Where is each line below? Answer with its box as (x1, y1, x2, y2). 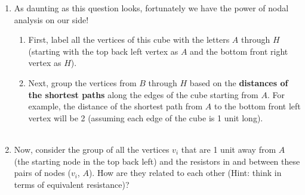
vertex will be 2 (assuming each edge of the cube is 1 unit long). (28, 111, 263, 124)
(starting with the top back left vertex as (28, 45, 178, 57)
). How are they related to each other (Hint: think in (88, 166, 282, 179)
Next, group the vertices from (28, 76, 137, 89)
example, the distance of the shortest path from (28, 100, 203, 112)
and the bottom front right (190, 45, 288, 57)
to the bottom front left (214, 100, 301, 112)
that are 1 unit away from (181, 143, 276, 155)
